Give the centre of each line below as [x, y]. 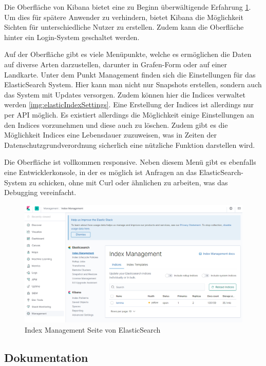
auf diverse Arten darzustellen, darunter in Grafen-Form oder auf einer [116, 64]
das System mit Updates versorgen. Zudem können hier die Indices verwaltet [125, 94]
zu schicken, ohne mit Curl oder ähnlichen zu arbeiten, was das [128, 182]
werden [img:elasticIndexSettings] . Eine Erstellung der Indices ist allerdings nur [129, 104]
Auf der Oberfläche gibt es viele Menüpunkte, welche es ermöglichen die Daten [128, 54]
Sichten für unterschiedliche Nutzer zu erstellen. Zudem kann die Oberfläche [124, 27]
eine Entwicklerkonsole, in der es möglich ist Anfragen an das [101, 172]
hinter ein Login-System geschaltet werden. [72, 37]
